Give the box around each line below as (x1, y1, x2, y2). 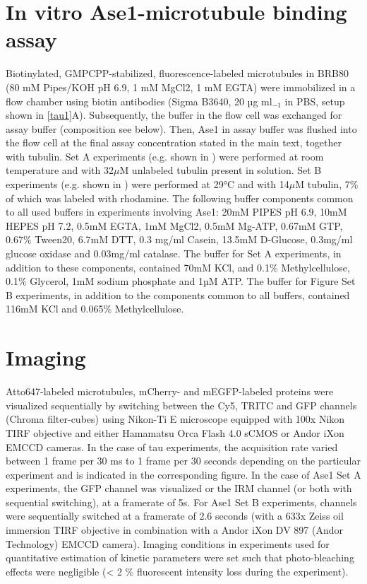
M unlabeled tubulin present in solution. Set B (119, 163, 322, 177)
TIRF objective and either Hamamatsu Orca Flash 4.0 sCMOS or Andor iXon (6, 425, 344, 440)
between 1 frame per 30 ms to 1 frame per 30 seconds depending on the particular (6, 453, 361, 468)
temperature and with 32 (6, 163, 114, 177)
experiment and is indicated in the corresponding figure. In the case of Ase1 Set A (6, 467, 361, 481)
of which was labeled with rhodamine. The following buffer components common (6, 190, 354, 205)
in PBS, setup (284, 93, 345, 108)
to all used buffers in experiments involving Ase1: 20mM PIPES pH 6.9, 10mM (6, 204, 347, 219)
